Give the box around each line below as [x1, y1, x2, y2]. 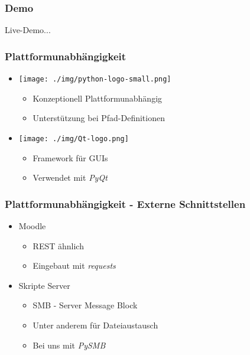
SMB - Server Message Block [33, 299, 138, 311]
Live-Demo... [5, 24, 51, 36]
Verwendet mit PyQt [33, 171, 108, 184]
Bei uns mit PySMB [33, 338, 106, 351]
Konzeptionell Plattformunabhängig [33, 92, 163, 104]
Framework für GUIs [33, 151, 108, 164]
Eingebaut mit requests [33, 259, 116, 272]
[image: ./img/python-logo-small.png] [18, 75, 171, 84]
